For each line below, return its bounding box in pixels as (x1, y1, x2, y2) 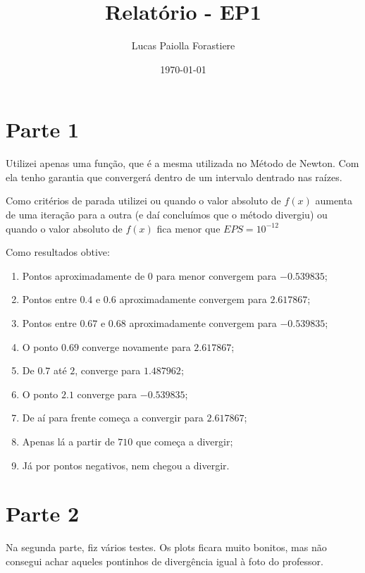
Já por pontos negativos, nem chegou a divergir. (22, 457, 230, 472)
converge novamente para (82, 339, 191, 354)
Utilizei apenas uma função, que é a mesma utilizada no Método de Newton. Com (6, 156, 359, 171)
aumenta (315, 193, 352, 208)
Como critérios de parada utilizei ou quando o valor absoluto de (6, 193, 281, 208)
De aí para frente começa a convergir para (22, 410, 204, 425)
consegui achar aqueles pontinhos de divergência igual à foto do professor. (6, 553, 323, 568)
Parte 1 (6, 115, 80, 144)
